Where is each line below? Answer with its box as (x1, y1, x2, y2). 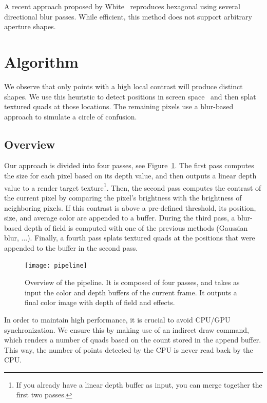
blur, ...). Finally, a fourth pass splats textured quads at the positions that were (4, 232, 255, 243)
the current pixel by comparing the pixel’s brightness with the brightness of (4, 192, 242, 203)
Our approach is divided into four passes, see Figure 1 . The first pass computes (4, 160, 254, 171)
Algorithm (4, 51, 79, 72)
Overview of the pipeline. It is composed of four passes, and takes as (25, 277, 240, 288)
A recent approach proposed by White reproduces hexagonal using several (4, 1, 240, 11)
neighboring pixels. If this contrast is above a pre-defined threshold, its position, (4, 202, 256, 213)
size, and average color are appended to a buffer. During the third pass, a (4, 212, 235, 223)
